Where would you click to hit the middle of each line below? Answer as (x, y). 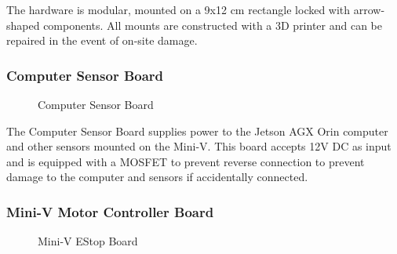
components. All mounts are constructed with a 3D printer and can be (213, 25)
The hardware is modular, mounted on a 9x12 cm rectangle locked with (178, 9)
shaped (23, 25)
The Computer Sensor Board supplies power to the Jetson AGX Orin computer (197, 131)
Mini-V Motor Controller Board (110, 211)
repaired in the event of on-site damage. (102, 40)
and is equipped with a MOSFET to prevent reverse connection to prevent (186, 161)
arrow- (369, 9)
